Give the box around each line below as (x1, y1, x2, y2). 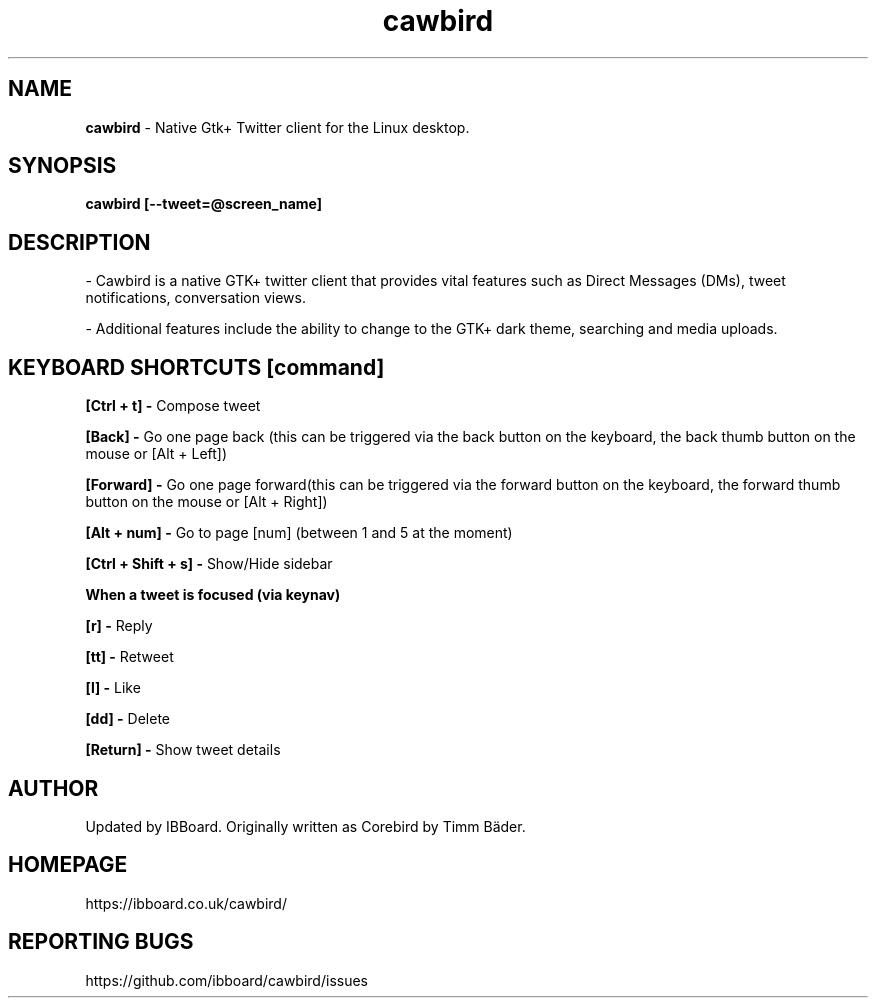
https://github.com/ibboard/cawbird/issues (85, 971, 368, 989)
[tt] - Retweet (85, 648, 174, 666)
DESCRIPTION (8, 229, 151, 255)
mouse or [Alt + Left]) (85, 445, 228, 463)
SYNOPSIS (8, 153, 117, 179)
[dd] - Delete (85, 710, 171, 728)
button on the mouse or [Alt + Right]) (85, 493, 328, 511)
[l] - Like (85, 679, 141, 697)
